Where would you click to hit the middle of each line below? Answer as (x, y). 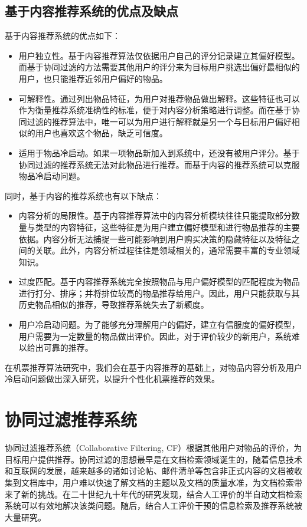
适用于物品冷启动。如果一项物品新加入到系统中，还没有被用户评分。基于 (159, 152)
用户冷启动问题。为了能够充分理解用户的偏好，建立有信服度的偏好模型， (159, 325)
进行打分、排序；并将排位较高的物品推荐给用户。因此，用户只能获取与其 (159, 293)
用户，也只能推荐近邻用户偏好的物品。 (93, 78)
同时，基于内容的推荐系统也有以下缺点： (83, 195)
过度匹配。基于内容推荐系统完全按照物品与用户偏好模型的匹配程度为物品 (159, 281)
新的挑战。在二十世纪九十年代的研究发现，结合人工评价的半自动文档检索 (161, 494)
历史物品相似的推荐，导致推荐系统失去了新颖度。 (114, 304)
